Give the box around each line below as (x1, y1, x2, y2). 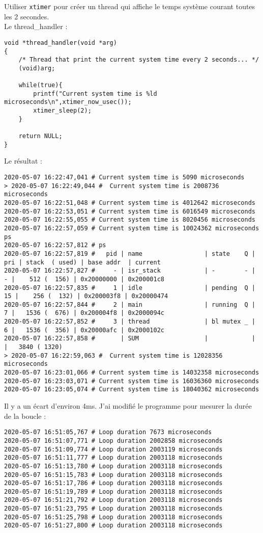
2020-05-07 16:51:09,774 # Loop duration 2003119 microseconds (4, 445, 223, 453)
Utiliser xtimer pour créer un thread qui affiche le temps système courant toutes (4, 1, 255, 11)
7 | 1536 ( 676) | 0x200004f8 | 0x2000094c (4, 309, 164, 317)
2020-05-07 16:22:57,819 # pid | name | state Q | (4, 250, 255, 257)
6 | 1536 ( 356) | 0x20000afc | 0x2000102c (4, 326, 164, 334)
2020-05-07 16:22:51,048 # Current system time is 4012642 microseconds (4, 199, 255, 206)
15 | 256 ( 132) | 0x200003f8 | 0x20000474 (4, 292, 168, 300)
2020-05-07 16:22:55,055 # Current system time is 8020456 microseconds (4, 216, 255, 224)
